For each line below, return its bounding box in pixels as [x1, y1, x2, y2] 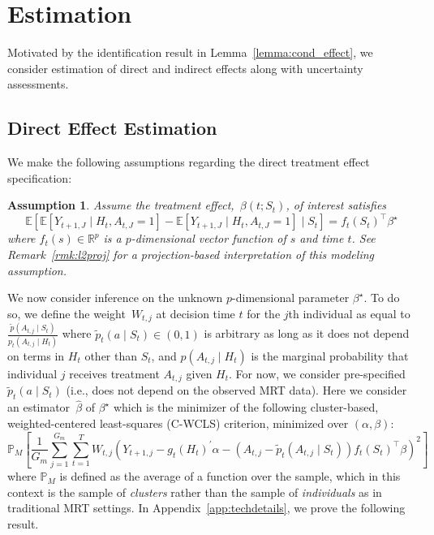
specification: [7, 169, 72, 186]
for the [247, 304, 281, 321]
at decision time [156, 304, 235, 321]
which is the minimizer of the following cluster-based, [113, 399, 379, 416]
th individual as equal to [288, 304, 410, 321]
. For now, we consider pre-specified [229, 365, 406, 382]
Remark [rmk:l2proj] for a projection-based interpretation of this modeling [7, 245, 374, 262]
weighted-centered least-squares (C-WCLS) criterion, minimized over [7, 414, 349, 431]
